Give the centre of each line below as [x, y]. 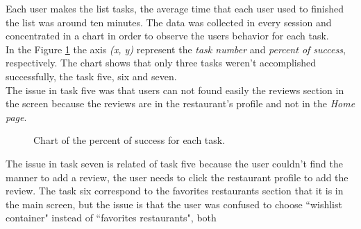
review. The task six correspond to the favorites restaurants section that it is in [175, 191]
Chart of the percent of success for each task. [129, 140]
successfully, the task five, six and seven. [91, 76]
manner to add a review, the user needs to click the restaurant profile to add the [177, 177]
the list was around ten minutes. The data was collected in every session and [169, 22]
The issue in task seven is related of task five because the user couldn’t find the [174, 163]
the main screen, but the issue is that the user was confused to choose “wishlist [174, 204]
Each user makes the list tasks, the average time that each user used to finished [175, 8]
